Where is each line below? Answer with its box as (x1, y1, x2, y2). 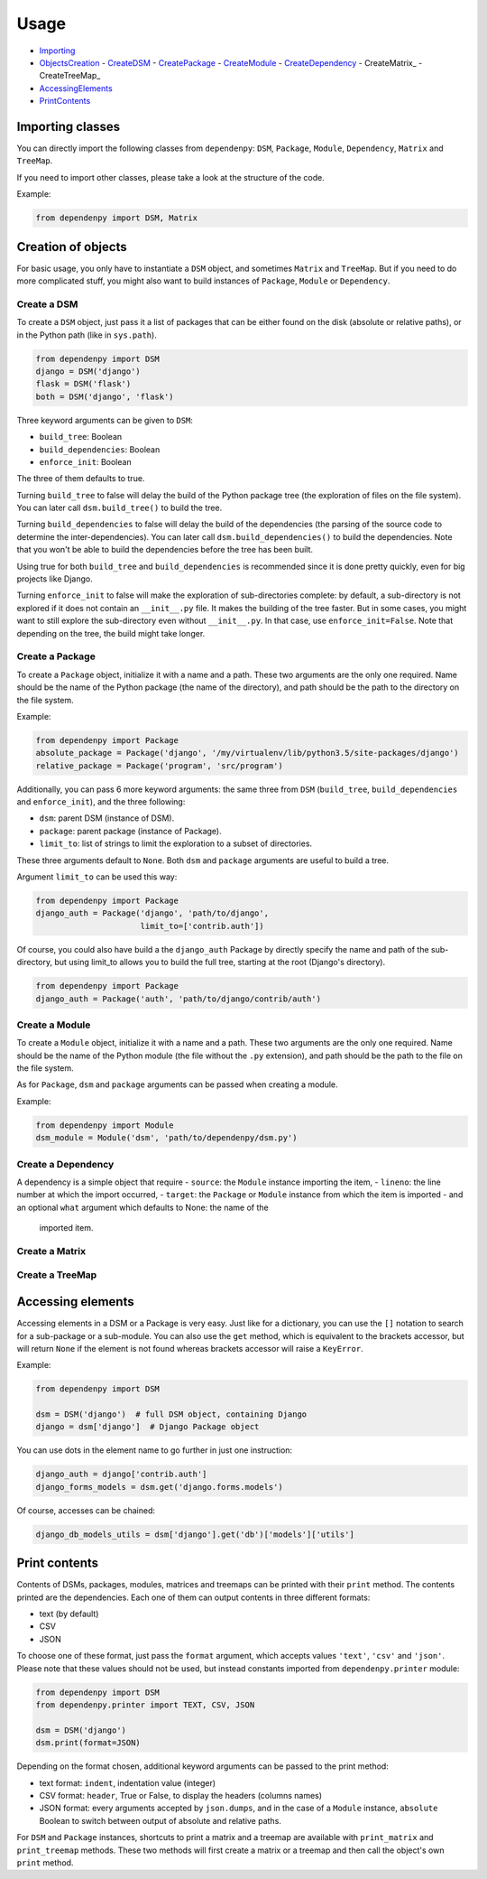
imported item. (39, 1223, 94, 1233)
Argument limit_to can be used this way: (16, 871, 178, 882)
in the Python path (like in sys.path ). (16, 330, 157, 340)
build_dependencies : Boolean (39, 443, 161, 455)
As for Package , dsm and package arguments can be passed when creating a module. (16, 1079, 338, 1090)
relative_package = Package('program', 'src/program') (35, 760, 283, 771)
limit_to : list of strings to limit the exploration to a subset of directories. (39, 838, 313, 849)
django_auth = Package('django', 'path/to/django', (35, 908, 270, 918)
